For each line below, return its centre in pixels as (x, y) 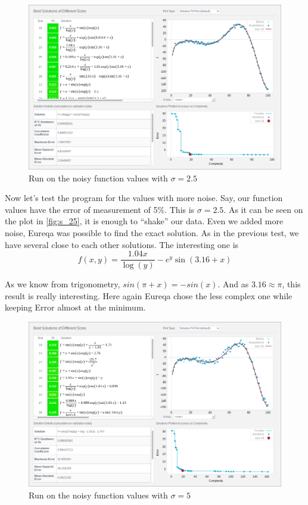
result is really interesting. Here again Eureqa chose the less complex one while (149, 295)
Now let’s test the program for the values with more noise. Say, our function (144, 198)
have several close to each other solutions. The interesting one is (122, 244)
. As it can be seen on (263, 209)
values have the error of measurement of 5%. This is (100, 209)
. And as (233, 284)
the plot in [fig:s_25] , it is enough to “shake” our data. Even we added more (144, 221)
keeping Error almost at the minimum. (75, 307)
